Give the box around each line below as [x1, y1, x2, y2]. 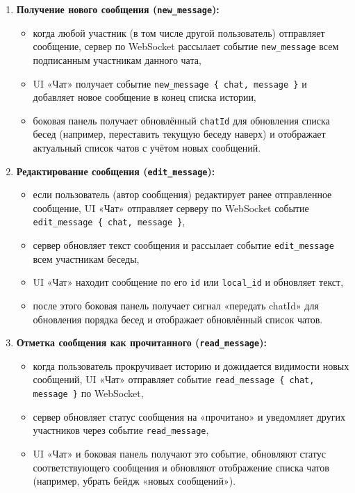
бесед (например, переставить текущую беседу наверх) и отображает [33, 127, 326, 141]
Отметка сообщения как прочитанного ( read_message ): [16, 335, 267, 350]
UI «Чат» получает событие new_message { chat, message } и [33, 76, 307, 90]
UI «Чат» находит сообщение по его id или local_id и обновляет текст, [33, 275, 344, 289]
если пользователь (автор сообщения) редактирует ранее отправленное [33, 187, 332, 202]
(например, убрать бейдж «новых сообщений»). [33, 474, 236, 488]
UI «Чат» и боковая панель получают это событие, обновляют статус [33, 446, 327, 460]
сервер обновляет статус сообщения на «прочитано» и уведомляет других [33, 409, 345, 423]
